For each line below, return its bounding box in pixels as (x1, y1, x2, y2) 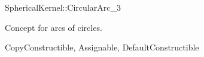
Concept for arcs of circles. (5, 21, 102, 33)
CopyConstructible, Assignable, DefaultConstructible (5, 41, 199, 53)
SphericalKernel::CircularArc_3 (5, 1, 121, 13)
